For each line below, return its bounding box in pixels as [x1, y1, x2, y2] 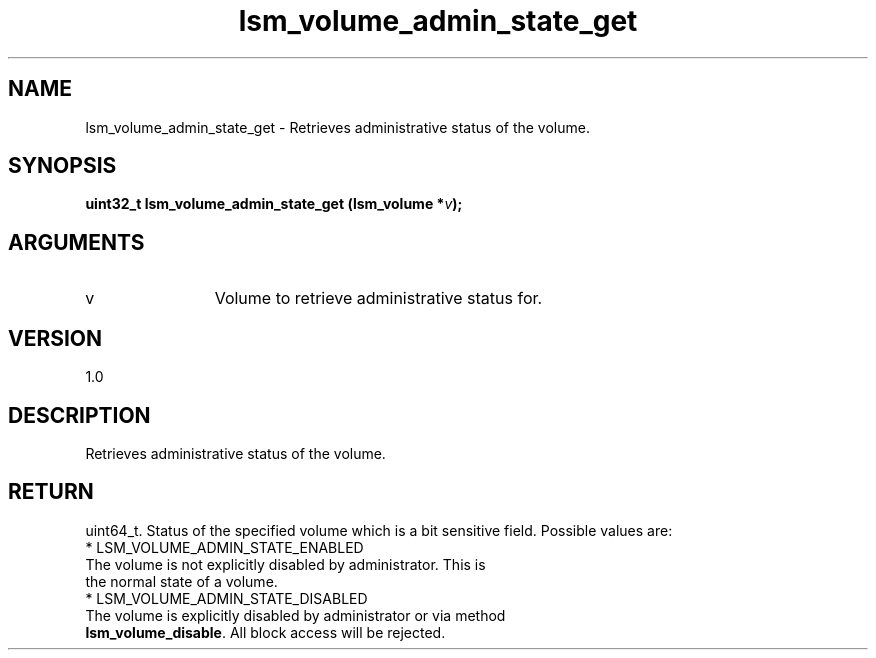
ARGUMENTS [8, 229, 145, 255]
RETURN [8, 479, 94, 505]
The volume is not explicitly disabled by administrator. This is [85, 555, 486, 573]
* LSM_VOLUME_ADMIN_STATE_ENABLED [85, 538, 364, 556]
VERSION [8, 325, 103, 351]
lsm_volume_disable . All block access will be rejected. [85, 623, 446, 641]
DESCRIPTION [8, 402, 151, 428]
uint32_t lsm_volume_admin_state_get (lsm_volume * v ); [85, 195, 463, 213]
